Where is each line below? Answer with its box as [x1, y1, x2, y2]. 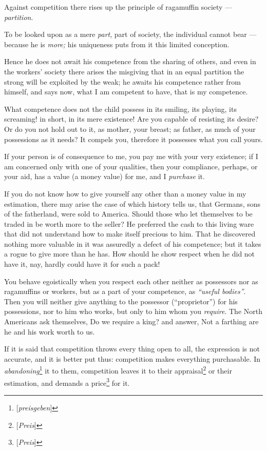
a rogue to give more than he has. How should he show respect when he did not [4, 248, 255, 259]
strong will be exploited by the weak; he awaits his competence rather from [4, 76, 241, 87]
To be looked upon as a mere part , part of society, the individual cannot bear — [4, 29, 257, 40]
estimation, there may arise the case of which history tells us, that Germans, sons [4, 198, 261, 209]
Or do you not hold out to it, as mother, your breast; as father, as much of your [4, 123, 256, 134]
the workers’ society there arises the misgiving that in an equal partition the [4, 66, 244, 76]
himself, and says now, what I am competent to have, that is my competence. [4, 86, 248, 97]
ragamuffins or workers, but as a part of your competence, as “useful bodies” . [4, 286, 246, 297]
